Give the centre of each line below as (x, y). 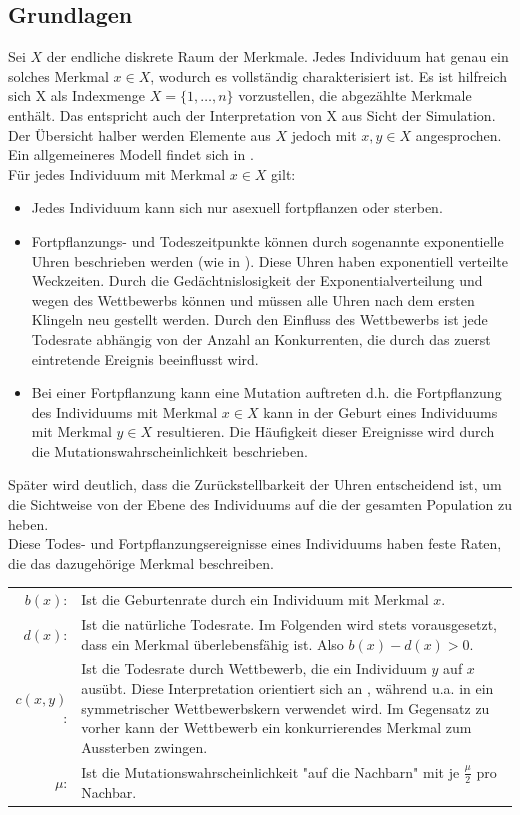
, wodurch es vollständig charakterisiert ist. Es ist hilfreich (328, 75)
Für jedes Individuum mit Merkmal (117, 173)
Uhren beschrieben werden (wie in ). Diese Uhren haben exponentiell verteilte (269, 260)
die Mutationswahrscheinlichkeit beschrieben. (169, 450)
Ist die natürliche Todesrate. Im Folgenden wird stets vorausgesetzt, (289, 624)
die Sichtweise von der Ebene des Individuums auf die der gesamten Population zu (260, 504)
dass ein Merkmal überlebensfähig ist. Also (212, 643)
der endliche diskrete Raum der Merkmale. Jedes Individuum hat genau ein (277, 56)
